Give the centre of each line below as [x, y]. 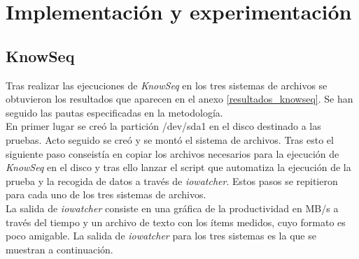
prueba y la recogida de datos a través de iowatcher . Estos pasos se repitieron [172, 180]
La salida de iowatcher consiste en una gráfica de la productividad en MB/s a [172, 208]
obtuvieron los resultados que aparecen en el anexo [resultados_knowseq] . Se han [179, 99]
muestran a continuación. [59, 249]
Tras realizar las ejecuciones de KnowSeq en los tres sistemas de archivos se [167, 85]
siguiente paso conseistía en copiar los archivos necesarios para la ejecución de [173, 153]
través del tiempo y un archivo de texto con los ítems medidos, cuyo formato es [176, 222]
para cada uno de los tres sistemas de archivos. [106, 194]
